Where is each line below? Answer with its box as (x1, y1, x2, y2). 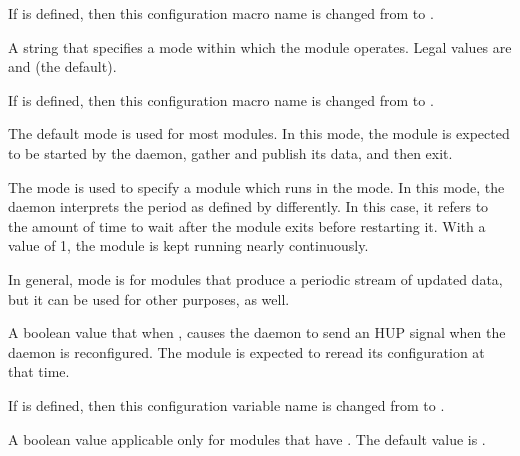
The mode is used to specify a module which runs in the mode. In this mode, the (8, 176, 505, 197)
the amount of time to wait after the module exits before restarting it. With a (8, 215, 486, 236)
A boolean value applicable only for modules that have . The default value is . (8, 428, 486, 449)
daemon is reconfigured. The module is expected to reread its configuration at (8, 341, 485, 362)
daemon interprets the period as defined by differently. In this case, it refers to (8, 196, 489, 217)
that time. (8, 361, 70, 382)
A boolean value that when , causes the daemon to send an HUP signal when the (8, 322, 506, 343)
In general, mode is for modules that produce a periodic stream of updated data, (8, 268, 503, 289)
